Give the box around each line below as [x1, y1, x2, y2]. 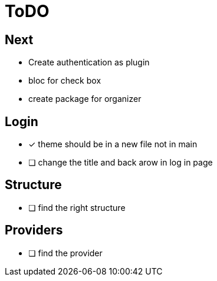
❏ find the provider [28, 247, 103, 258]
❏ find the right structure [28, 202, 126, 213]
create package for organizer [28, 94, 142, 104]
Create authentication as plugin [28, 57, 150, 68]
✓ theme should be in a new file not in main [28, 139, 198, 150]
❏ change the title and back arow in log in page [28, 157, 213, 168]
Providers [5, 223, 63, 238]
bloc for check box [28, 75, 101, 86]
